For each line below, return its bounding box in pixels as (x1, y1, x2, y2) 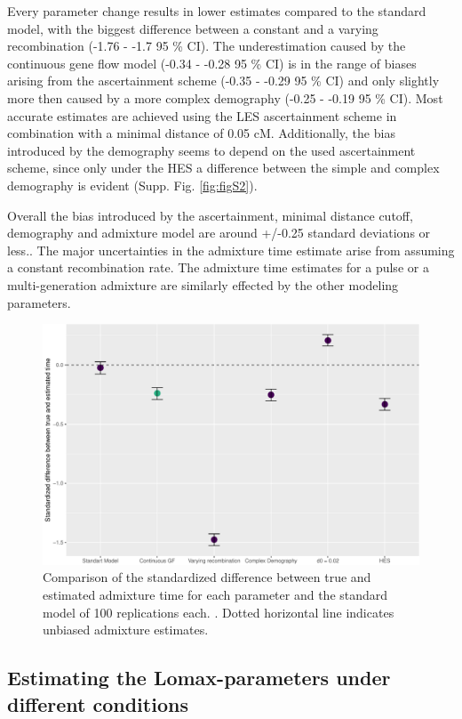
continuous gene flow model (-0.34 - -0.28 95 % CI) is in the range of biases (7, 53, 417, 72)
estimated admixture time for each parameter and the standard (43, 586, 388, 604)
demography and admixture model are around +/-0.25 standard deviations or (7, 223, 431, 242)
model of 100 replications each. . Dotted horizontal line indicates (43, 602, 394, 621)
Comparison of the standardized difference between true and (43, 568, 371, 586)
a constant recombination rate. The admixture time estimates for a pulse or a (7, 258, 429, 277)
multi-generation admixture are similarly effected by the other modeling (7, 275, 399, 294)
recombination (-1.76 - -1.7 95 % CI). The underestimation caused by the (7, 36, 406, 55)
